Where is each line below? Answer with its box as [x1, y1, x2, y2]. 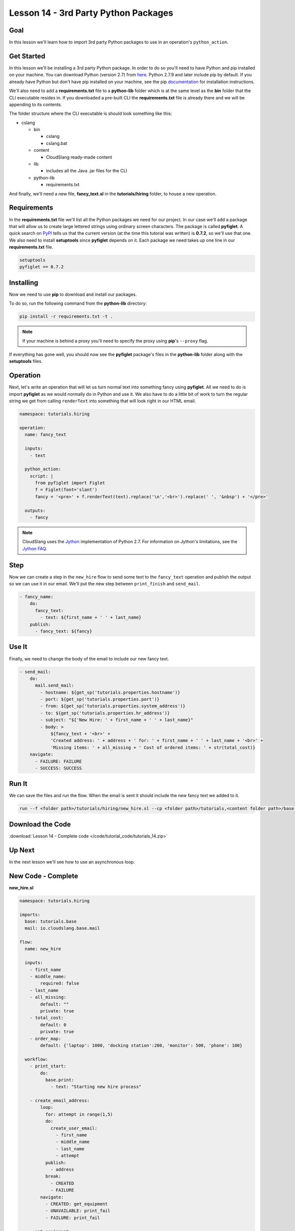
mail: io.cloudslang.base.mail [25, 926, 100, 931]
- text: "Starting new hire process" [50, 1084, 142, 1090]
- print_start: [29, 1064, 66, 1069]
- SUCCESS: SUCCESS [35, 765, 82, 771]
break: [45, 1173, 61, 1179]
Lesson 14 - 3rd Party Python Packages [9, 7, 174, 18]
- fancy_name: [19, 594, 54, 600]
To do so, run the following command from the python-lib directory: [9, 300, 147, 306]
